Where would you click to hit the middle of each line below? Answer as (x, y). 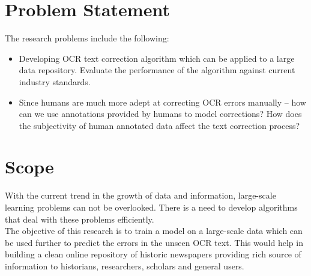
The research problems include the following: (87, 38)
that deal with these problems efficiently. (80, 219)
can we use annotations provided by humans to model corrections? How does (160, 114)
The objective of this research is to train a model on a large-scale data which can (154, 231)
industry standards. (55, 81)
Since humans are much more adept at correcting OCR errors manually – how (162, 102)
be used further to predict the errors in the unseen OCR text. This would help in (154, 242)
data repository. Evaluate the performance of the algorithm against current (157, 70)
